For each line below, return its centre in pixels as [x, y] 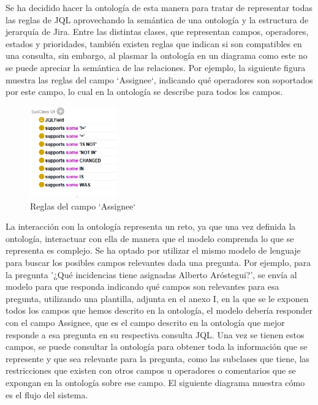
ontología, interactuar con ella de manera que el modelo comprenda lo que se [150, 238]
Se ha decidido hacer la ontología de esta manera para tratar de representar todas [159, 7]
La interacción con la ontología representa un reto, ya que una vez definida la [151, 226]
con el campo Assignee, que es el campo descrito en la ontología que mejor [145, 323]
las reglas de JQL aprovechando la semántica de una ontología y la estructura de [157, 19]
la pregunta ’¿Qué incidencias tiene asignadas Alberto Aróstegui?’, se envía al [151, 274]
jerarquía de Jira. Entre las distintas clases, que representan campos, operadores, [157, 32]
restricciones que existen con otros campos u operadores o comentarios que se [151, 370]
